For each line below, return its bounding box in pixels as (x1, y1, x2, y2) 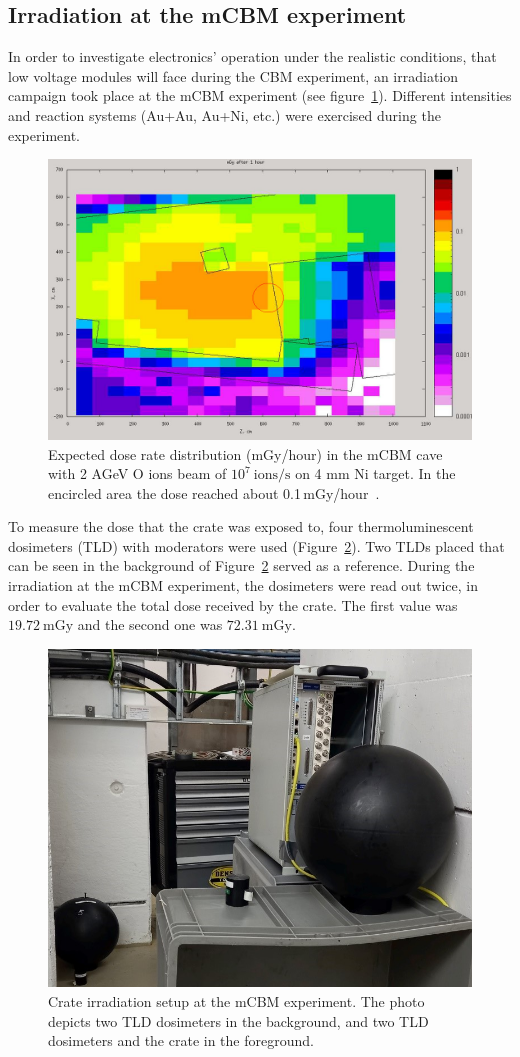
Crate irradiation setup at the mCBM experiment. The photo (48, 990, 425, 1011)
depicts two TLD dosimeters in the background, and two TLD (48, 1010, 429, 1031)
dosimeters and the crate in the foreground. (48, 1030, 314, 1051)
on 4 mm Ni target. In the (295, 463, 456, 484)
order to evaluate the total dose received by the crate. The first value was (8, 594, 458, 615)
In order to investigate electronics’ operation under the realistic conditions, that (8, 46, 497, 67)
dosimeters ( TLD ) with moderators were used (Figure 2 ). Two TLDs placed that (8, 535, 505, 556)
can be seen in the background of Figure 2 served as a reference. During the (8, 555, 475, 576)
